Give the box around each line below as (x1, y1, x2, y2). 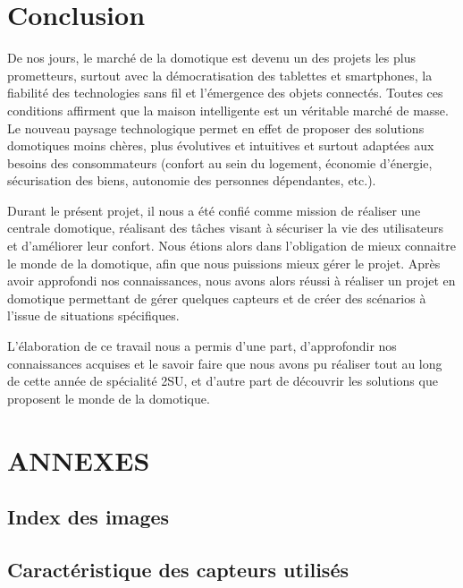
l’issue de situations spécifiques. (7, 306, 180, 325)
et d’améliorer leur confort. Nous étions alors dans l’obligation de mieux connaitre (7, 236, 456, 255)
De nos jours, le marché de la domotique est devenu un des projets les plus (7, 48, 416, 67)
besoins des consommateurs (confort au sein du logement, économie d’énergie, (7, 153, 433, 172)
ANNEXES (7, 441, 150, 478)
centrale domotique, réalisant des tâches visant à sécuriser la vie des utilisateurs (7, 218, 444, 237)
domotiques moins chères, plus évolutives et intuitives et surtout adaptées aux (7, 136, 434, 155)
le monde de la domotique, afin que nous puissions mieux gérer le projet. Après (7, 253, 441, 272)
